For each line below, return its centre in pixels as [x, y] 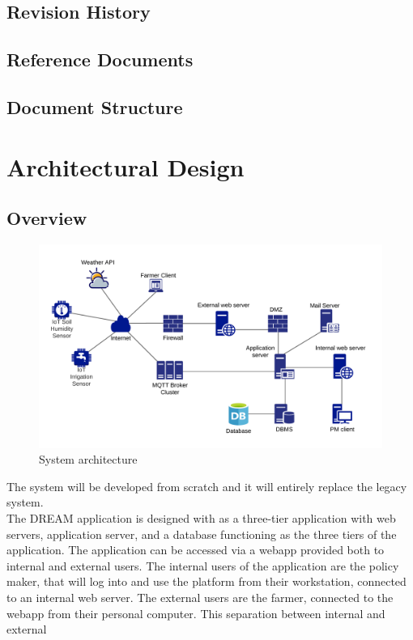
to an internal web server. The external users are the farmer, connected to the [200, 598]
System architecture [88, 459]
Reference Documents [100, 59]
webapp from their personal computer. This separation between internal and [196, 613]
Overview [47, 218]
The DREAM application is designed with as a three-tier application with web [201, 518]
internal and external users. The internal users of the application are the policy [203, 565]
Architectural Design [126, 166]
